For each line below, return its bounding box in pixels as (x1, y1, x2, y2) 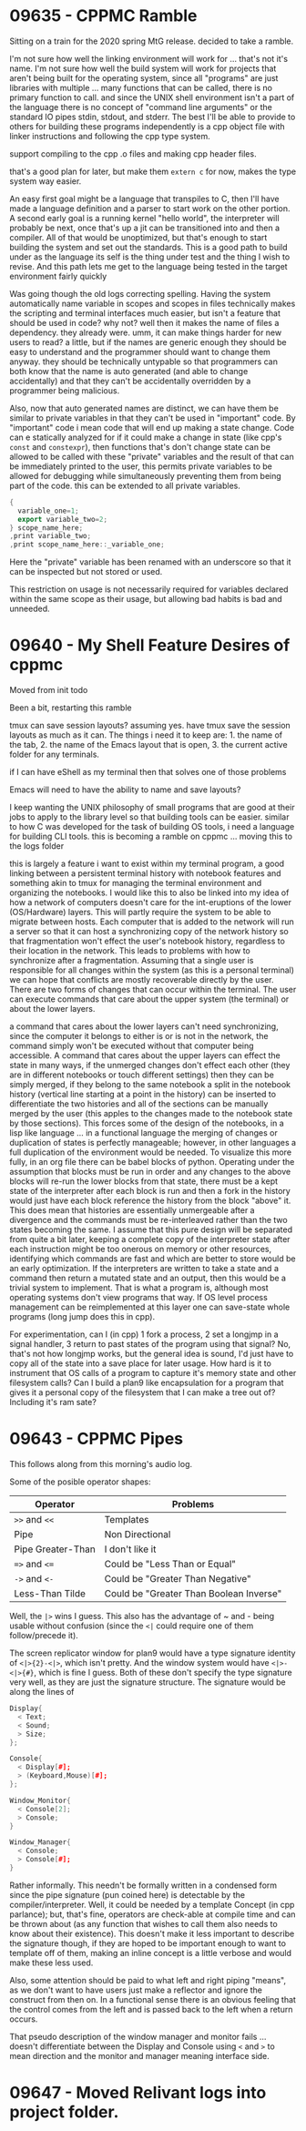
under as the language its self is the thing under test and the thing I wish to (9, 251, 291, 262)
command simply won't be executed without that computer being (9, 1040, 254, 1052)
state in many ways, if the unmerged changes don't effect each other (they (9, 1060, 291, 1071)
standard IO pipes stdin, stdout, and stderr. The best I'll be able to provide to (9, 111, 296, 122)
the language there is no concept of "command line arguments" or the (9, 101, 273, 112)
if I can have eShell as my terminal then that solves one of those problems (9, 767, 287, 778)
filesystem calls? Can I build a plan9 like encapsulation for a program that (9, 1377, 284, 1389)
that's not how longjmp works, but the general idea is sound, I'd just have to (9, 1349, 294, 1360)
